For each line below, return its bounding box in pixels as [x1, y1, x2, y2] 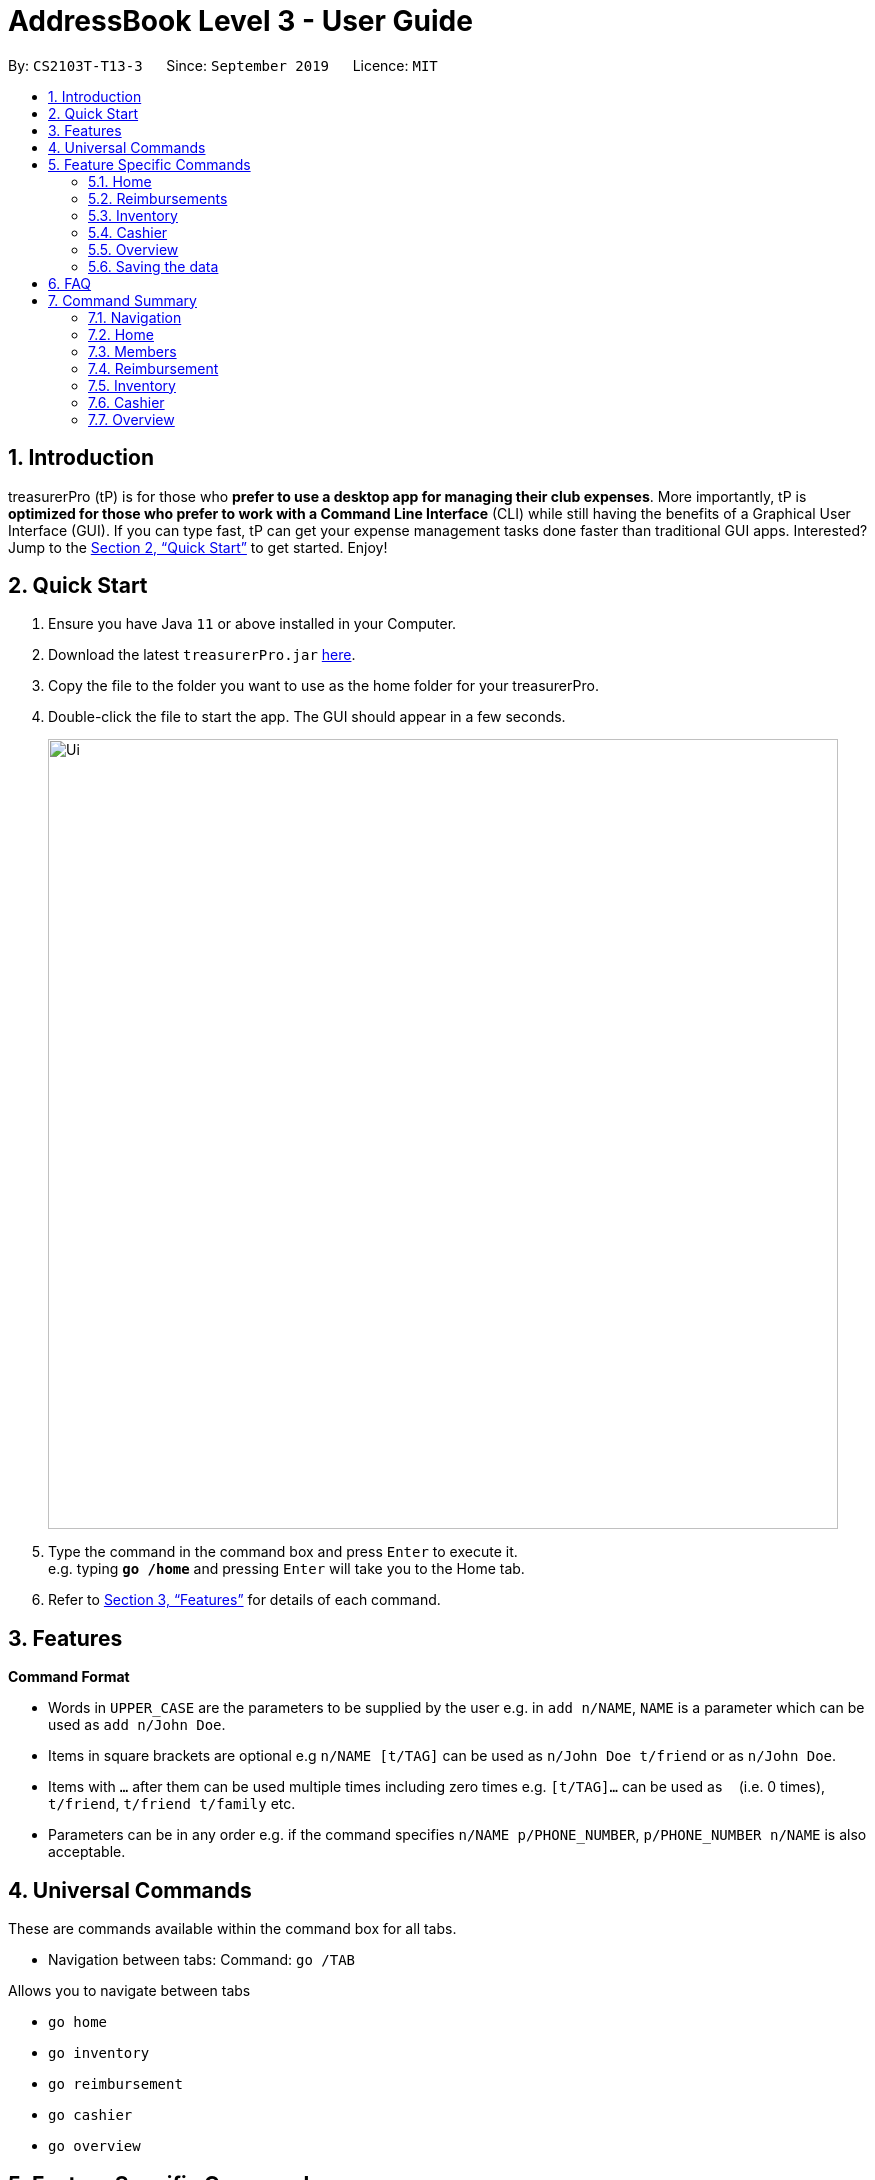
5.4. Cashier [88, 223, 168, 241]
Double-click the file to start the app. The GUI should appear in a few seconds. [48, 708, 566, 726]
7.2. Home [88, 325, 154, 343]
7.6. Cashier [88, 393, 165, 411]
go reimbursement [48, 2076, 183, 2093]
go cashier [48, 2107, 133, 2124]
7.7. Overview [88, 410, 175, 428]
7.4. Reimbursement [88, 359, 219, 377]
